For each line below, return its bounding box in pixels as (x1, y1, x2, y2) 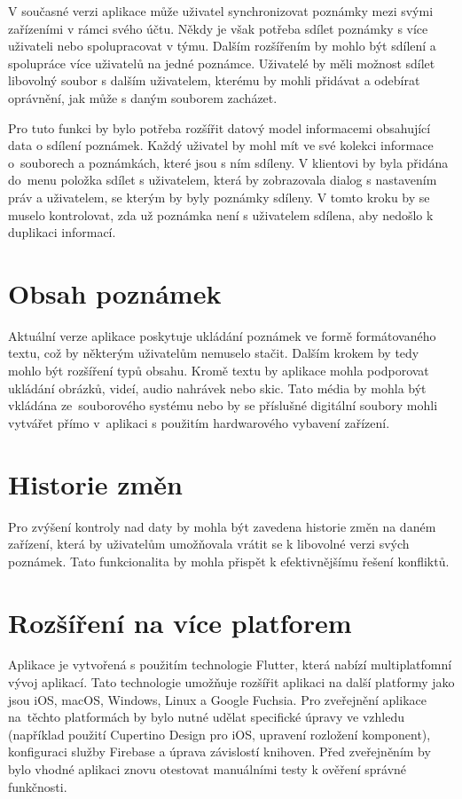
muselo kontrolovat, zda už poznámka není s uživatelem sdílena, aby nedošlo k (8, 205, 434, 224)
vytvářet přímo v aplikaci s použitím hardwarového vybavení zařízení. (8, 413, 390, 431)
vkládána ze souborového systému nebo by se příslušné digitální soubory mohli (8, 396, 438, 415)
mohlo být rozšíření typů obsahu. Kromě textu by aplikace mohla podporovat (8, 361, 429, 380)
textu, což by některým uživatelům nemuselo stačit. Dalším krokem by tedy (8, 344, 419, 362)
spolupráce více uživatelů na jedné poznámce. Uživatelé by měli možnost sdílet (8, 53, 435, 72)
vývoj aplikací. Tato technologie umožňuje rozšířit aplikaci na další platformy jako (8, 673, 455, 692)
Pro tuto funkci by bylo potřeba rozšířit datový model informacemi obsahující (8, 118, 431, 137)
